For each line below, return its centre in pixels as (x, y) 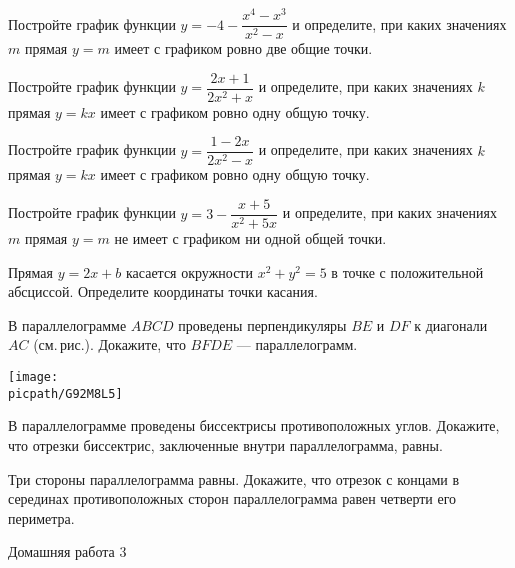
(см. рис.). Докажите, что (109, 344)
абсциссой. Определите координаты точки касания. (163, 291)
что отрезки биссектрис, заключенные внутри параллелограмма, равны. (225, 444)
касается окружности (189, 271)
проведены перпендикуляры (262, 324)
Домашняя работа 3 (67, 551)
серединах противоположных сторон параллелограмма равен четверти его (232, 498)
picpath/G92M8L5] (65, 393)
